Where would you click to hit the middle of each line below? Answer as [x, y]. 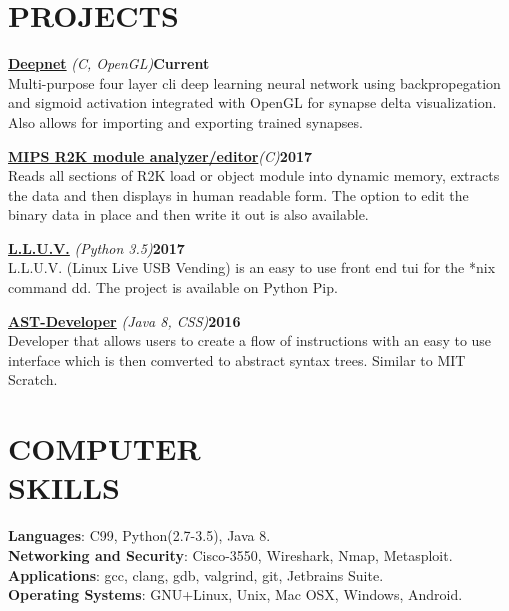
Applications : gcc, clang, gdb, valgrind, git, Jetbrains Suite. [196, 574]
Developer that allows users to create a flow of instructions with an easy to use [250, 340]
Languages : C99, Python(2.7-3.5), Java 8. [139, 535]
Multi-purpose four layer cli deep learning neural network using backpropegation [254, 82]
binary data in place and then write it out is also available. [188, 214]
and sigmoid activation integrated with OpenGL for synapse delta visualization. [252, 102]
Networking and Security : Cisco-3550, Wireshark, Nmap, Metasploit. [230, 554]
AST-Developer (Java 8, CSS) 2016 [124, 320]
